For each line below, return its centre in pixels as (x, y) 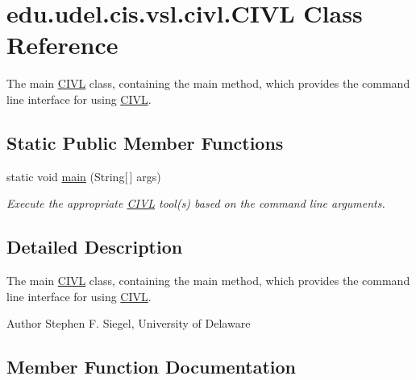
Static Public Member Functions (145, 142)
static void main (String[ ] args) (84, 176)
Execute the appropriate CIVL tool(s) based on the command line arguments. (196, 203)
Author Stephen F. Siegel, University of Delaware (129, 323)
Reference (62, 45)
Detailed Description (95, 247)
